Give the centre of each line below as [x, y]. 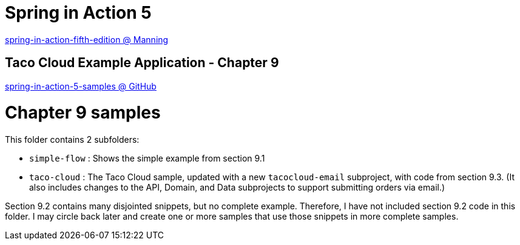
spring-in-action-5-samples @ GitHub [81, 86]
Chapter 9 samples [83, 113]
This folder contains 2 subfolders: [72, 140]
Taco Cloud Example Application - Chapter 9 [142, 63]
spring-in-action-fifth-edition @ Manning [87, 39]
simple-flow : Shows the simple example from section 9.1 [147, 158]
